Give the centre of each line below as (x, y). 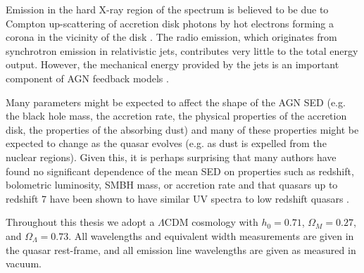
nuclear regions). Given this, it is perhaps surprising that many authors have (171, 157)
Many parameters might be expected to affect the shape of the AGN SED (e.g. (176, 102)
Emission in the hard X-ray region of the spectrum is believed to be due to (167, 9)
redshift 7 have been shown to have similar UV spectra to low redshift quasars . (177, 198)
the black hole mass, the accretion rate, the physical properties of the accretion (176, 116)
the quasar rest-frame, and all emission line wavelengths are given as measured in (181, 249)
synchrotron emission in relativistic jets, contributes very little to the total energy (182, 50)
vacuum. (24, 264)
